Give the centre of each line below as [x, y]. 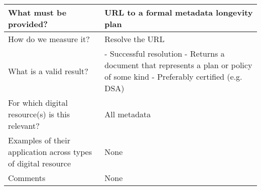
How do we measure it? [49, 39]
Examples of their [39, 140]
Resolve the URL [135, 39]
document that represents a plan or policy [178, 65]
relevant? [24, 126]
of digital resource [40, 163]
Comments [27, 178]
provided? [28, 24]
